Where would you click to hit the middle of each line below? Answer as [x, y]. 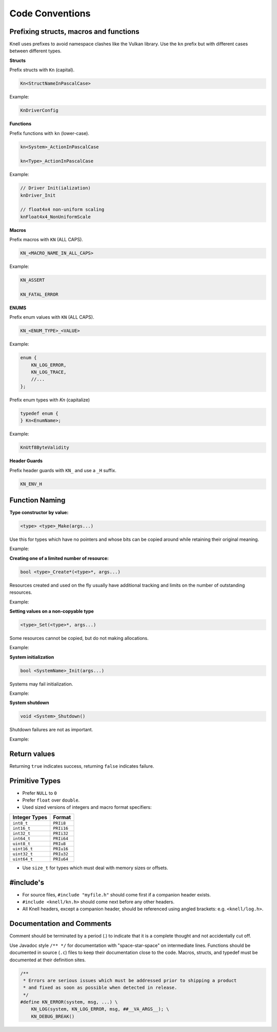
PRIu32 [61, 854]
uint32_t [23, 854]
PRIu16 [61, 849]
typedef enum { [39, 413]
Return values [32, 754]
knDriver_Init [38, 195]
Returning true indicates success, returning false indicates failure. [82, 766]
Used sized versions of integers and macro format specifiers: [87, 807]
